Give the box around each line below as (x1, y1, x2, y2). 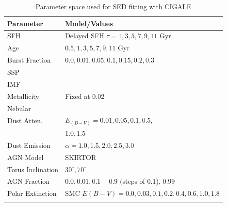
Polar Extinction (7, 188, 57, 198)
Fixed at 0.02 (65, 91, 105, 101)
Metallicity (7, 91, 39, 101)
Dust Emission (7, 140, 50, 150)
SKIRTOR (65, 152, 97, 162)
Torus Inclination (7, 164, 59, 174)
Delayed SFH (65, 31, 104, 41)
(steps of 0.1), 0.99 (120, 176, 175, 186)
